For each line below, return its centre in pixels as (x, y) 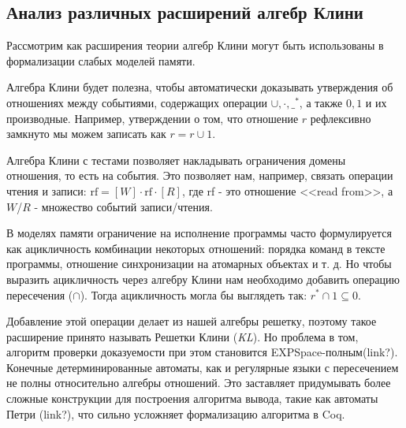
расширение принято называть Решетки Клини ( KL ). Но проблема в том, (183, 336)
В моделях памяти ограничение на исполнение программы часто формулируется (199, 233)
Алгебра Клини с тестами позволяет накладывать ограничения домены (176, 160)
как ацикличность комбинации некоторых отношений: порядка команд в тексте (196, 248)
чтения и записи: (47, 190)
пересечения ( (40, 294)
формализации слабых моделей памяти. (101, 60)
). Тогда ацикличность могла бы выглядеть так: (194, 294)
